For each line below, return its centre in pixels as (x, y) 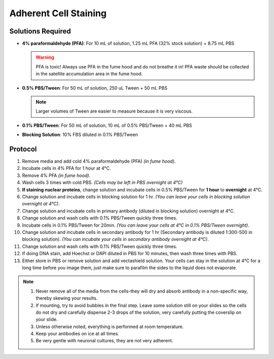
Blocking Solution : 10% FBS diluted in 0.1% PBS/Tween (80, 135)
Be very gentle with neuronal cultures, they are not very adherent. (105, 341)
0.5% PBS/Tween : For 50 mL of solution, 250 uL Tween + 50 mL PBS (95, 88)
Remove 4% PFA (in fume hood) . (56, 175)
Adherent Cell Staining (58, 13)
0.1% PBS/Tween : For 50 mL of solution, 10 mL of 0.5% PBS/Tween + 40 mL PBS (107, 125)
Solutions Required (40, 31)
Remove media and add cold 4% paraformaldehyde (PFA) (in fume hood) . (99, 161)
